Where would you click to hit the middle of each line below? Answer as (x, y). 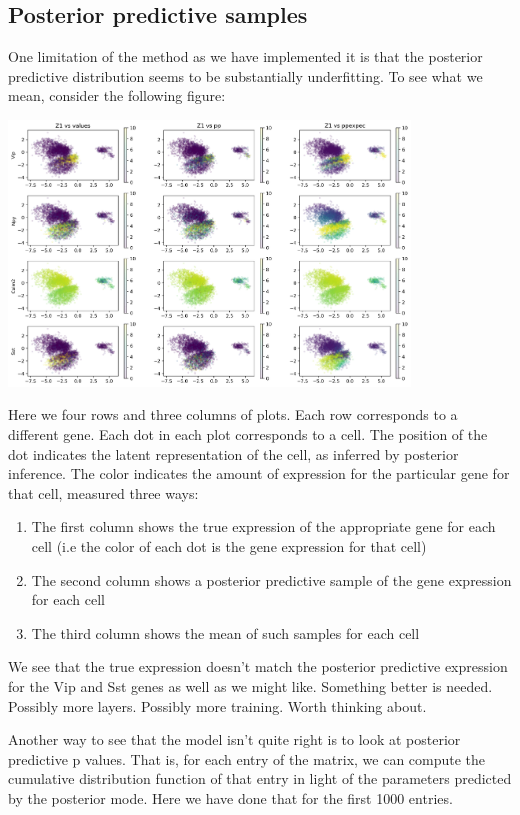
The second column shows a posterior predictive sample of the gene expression (271, 579)
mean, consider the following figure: (117, 95)
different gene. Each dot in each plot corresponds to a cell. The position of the (248, 433)
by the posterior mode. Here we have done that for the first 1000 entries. (230, 797)
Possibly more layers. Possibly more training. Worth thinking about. (217, 705)
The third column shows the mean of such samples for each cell (225, 632)
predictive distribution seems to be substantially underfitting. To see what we (245, 75)
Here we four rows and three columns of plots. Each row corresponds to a (233, 414)
